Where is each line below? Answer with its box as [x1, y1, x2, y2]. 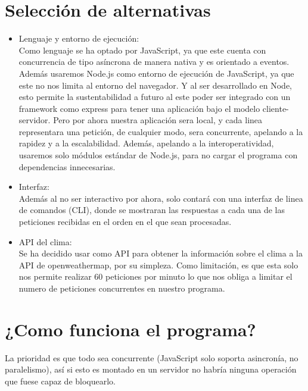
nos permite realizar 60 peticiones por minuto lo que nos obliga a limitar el [18, 270, 293, 283]
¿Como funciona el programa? [5, 317, 256, 341]
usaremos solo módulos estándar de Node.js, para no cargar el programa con [18, 149, 298, 161]
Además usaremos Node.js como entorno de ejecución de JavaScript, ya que [18, 67, 294, 79]
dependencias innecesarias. [18, 160, 116, 173]
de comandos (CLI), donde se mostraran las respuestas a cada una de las [18, 204, 285, 216]
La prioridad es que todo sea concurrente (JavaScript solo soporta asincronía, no [5, 351, 298, 364]
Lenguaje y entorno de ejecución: [18, 32, 139, 45]
